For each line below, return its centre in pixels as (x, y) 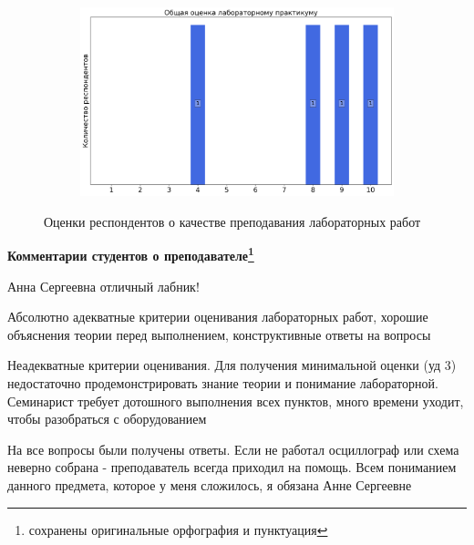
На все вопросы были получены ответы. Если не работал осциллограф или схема (233, 449)
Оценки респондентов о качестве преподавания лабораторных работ (232, 221)
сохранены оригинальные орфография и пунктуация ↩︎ (178, 529)
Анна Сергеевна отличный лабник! (103, 286)
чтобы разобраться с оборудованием (107, 419)
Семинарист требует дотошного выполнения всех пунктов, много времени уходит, (236, 401)
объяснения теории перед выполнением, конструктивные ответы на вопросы (219, 334)
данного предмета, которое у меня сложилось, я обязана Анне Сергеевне (210, 485)
